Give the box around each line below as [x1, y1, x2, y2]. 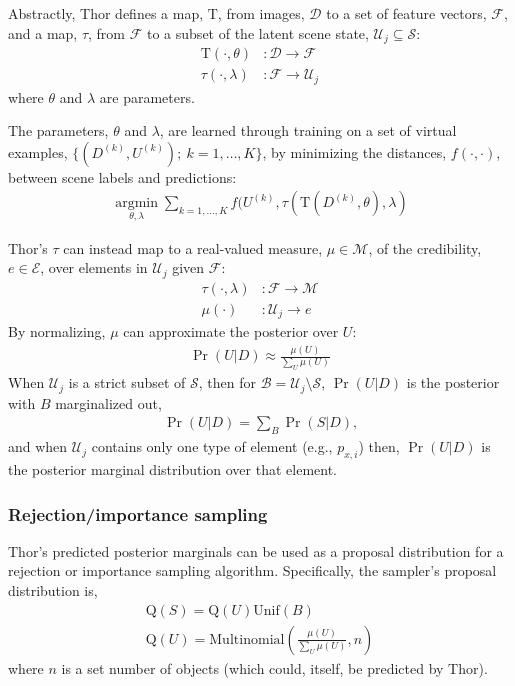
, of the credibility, [368, 237, 482, 258]
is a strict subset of [68, 372, 186, 393]
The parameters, [8, 120, 109, 141]
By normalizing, [8, 321, 106, 342]
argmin [115, 196, 158, 211]
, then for [198, 372, 256, 393]
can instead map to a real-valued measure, [63, 237, 323, 258]
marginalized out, [55, 392, 162, 413]
